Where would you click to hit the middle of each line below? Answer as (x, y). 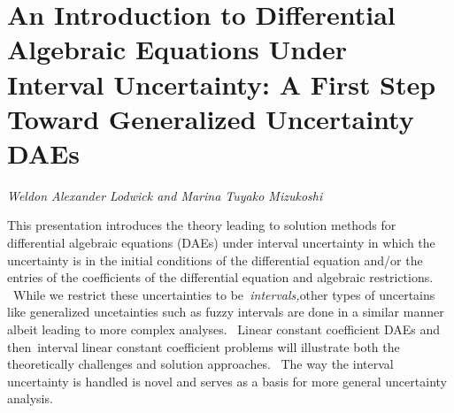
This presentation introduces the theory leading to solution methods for (202, 225)
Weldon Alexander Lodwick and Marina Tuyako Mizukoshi (165, 195)
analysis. (30, 398)
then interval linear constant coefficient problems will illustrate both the (204, 346)
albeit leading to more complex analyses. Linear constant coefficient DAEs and (223, 329)
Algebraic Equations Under (177, 49)
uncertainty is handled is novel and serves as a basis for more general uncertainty (227, 381)
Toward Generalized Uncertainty (211, 118)
